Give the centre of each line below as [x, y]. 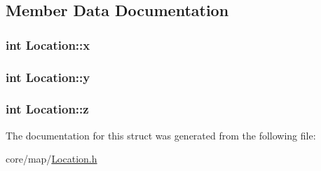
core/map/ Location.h [52, 159]
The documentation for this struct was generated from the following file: [161, 135]
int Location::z [47, 109]
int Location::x [48, 45]
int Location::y [48, 77]
